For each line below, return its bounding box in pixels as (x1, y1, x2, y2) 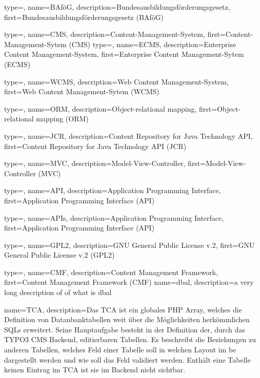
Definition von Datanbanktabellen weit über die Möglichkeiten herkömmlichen (4, 314, 250, 325)
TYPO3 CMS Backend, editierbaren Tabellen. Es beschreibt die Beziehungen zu (4, 334, 256, 345)
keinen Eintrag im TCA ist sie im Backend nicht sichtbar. (4, 364, 185, 375)
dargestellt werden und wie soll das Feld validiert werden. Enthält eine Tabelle (4, 354, 251, 365)
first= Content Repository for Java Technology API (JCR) (4, 140, 187, 151)
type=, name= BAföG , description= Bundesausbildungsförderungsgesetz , (4, 2, 230, 12)
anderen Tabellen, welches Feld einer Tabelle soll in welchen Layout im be (4, 344, 236, 355)
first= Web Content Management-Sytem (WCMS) (4, 86, 159, 97)
